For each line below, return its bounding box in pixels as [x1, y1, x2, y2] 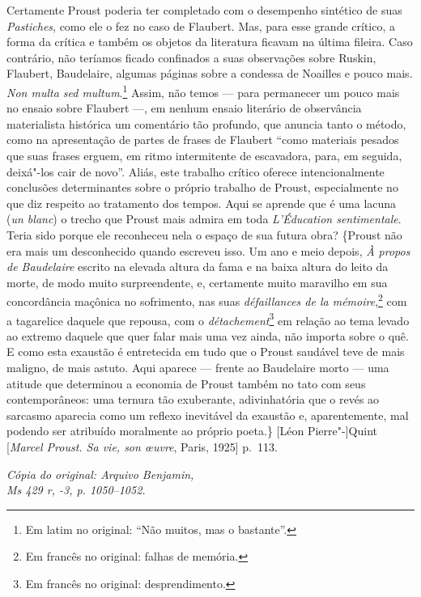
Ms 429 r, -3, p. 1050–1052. [6, 481, 146, 498]
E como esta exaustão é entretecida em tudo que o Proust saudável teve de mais [6, 343, 405, 360]
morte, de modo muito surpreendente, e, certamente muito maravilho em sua [6, 273, 388, 290]
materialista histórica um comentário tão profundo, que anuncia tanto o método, [6, 115, 406, 132]
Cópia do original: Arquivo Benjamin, [6, 465, 194, 482]
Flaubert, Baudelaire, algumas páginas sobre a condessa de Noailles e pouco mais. [6, 65, 413, 82]
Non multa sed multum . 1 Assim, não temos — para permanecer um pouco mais [6, 81, 400, 100]
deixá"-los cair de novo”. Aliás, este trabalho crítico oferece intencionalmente [6, 163, 385, 180]
